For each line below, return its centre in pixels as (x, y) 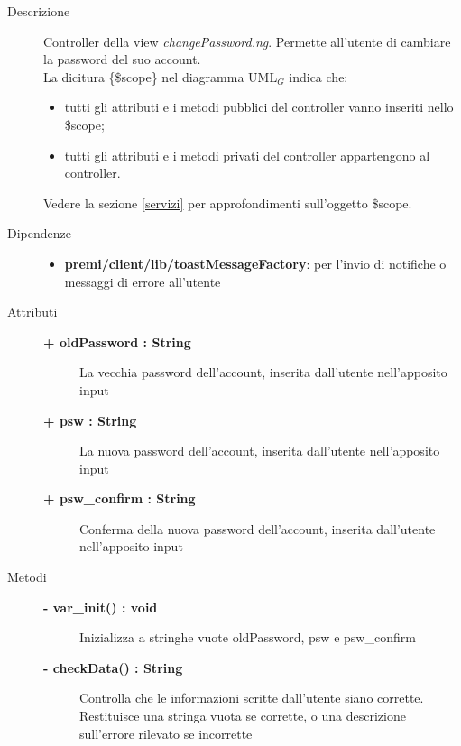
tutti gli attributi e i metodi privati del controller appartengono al (247, 155)
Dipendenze (39, 233)
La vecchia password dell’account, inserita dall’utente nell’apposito (263, 372)
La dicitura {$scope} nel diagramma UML (161, 76)
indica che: (318, 76)
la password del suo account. (122, 59)
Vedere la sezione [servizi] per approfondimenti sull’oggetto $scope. (228, 203)
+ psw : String (90, 420)
